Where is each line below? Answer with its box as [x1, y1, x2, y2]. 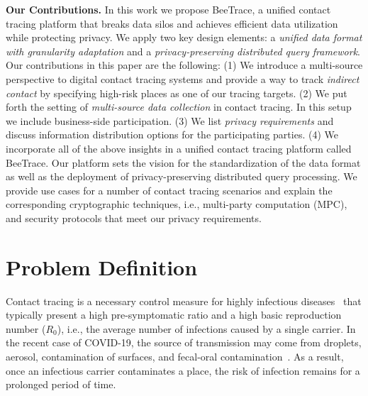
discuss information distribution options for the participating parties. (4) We [6, 127, 338, 142]
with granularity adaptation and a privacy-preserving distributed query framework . [6, 43, 360, 58]
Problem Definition [6, 252, 198, 281]
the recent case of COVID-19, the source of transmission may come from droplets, [6, 335, 362, 350]
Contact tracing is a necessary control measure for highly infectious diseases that [6, 293, 362, 308]
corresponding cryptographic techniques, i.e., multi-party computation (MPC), [6, 197, 347, 211]
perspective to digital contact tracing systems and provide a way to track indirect [6, 71, 359, 86]
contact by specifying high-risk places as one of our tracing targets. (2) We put [6, 85, 347, 100]
